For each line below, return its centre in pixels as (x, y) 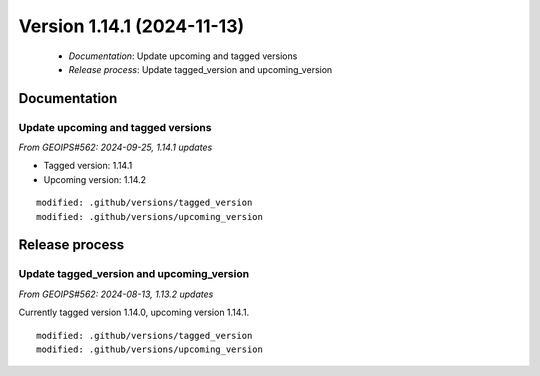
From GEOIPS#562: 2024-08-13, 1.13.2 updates (116, 294)
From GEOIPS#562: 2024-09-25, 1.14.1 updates (115, 147)
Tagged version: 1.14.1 (88, 166)
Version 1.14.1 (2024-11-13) (131, 26)
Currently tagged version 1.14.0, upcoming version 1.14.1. (134, 312)
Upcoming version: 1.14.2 (95, 179)
